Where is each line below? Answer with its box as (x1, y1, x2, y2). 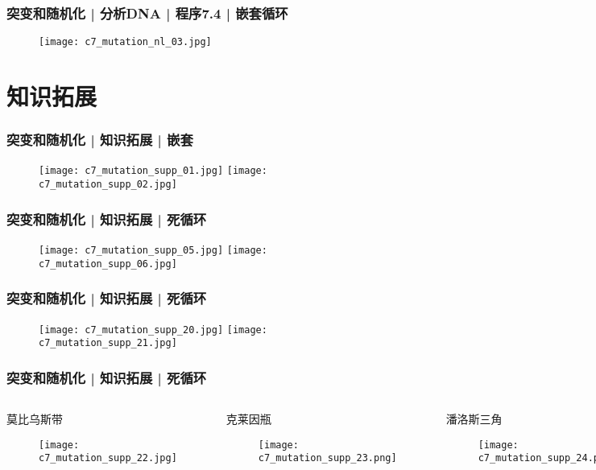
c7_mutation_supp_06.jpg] (39, 258, 177, 270)
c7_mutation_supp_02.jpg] (39, 179, 177, 191)
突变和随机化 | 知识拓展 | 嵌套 (6, 130, 193, 150)
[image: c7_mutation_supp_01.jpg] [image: (39, 165, 267, 177)
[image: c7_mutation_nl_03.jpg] (39, 36, 212, 48)
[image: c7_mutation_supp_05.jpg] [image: (39, 245, 267, 256)
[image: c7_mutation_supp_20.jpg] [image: (39, 324, 267, 336)
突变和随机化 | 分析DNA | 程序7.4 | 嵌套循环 (6, 2, 288, 23)
